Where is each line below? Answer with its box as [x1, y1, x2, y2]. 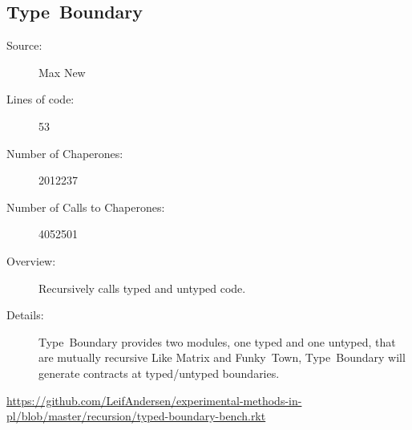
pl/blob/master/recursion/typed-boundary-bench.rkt [6, 408, 266, 424]
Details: [6, 306, 44, 323]
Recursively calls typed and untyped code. [38, 279, 246, 296]
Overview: [6, 252, 56, 269]
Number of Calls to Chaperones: [6, 198, 165, 215]
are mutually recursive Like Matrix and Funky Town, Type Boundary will [38, 349, 406, 366]
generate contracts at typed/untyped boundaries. [38, 364, 280, 381]
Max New [38, 63, 86, 80]
